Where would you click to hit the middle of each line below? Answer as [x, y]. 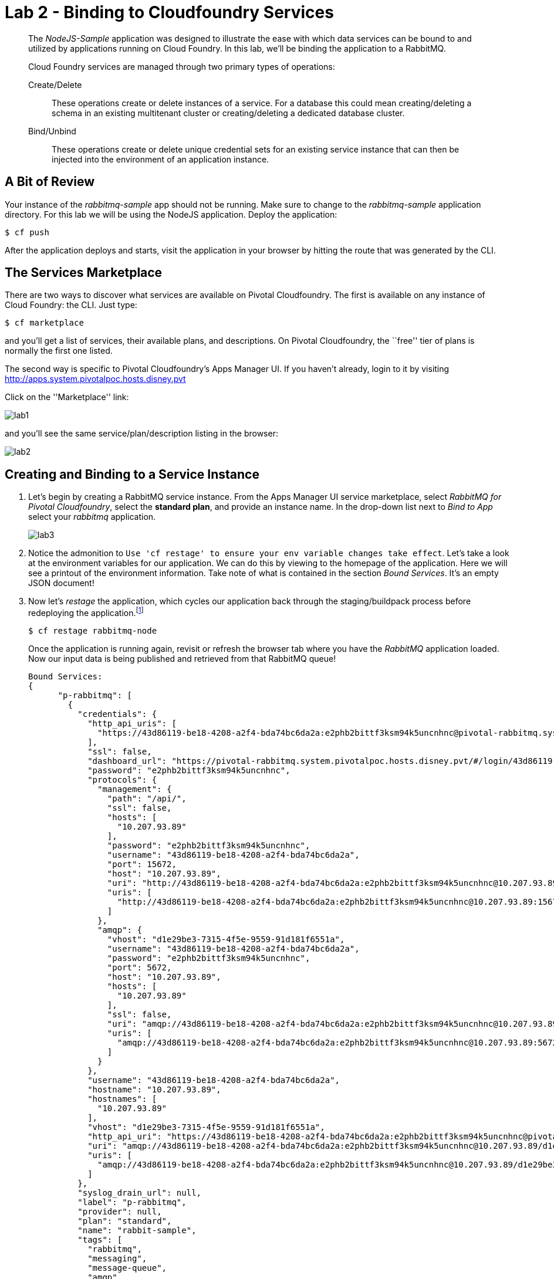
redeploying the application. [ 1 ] [86, 612]
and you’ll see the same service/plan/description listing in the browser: [141, 434]
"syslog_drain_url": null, [140, 1192]
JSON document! [61, 583]
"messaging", [117, 1258]
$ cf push [27, 232]
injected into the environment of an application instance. [161, 159]
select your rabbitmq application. [92, 517]
